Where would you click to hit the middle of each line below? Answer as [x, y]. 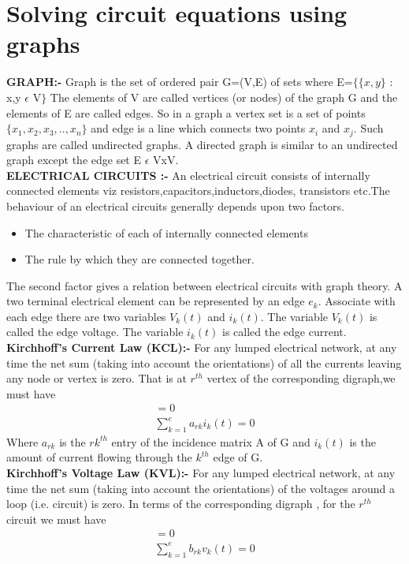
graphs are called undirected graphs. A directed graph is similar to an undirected [202, 144]
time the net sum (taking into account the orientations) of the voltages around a [201, 488]
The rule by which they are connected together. [139, 259]
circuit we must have [56, 519]
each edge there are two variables [86, 316]
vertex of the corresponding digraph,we [301, 378]
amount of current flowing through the [99, 457]
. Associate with [357, 301]
